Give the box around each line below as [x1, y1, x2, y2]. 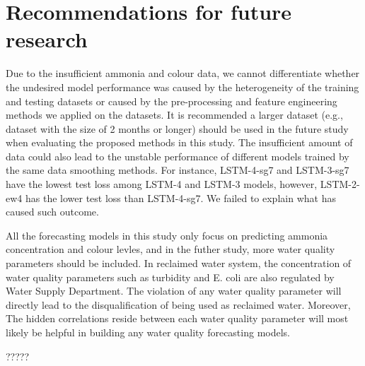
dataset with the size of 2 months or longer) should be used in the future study [6, 121, 349, 136]
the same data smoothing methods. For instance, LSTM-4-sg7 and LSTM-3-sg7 [6, 163, 349, 177]
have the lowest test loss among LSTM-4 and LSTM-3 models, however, [6, 177, 318, 191]
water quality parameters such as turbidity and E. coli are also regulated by [6, 269, 335, 284]
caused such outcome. [6, 204, 99, 219]
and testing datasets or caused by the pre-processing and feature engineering [6, 93, 337, 108]
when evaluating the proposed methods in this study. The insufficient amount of [6, 135, 353, 150]
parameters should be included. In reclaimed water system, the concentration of [6, 256, 352, 271]
